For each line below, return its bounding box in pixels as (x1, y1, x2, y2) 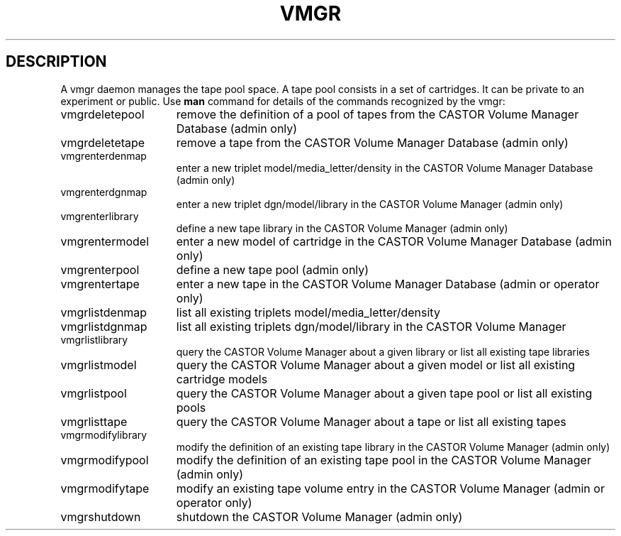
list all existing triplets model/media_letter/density (176, 305, 440, 319)
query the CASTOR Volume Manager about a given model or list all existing (176, 357, 576, 372)
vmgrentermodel (60, 234, 150, 248)
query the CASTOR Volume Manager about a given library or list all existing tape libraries (176, 345, 590, 358)
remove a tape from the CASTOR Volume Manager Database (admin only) (176, 135, 569, 150)
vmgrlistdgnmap (60, 319, 147, 334)
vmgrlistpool (60, 385, 127, 400)
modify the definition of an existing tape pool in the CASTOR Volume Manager (176, 452, 591, 467)
